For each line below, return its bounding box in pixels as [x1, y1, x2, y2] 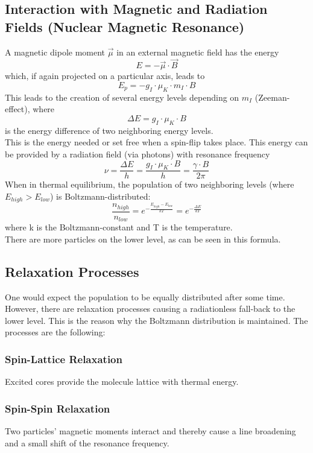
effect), [5, 103, 30, 115]
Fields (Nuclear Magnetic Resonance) [5, 17, 245, 36]
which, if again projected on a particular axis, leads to [5, 69, 205, 82]
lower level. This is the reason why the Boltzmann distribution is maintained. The [5, 314, 308, 326]
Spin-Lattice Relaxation [5, 351, 122, 366]
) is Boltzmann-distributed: [50, 189, 151, 202]
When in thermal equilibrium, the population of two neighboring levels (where [5, 178, 294, 191]
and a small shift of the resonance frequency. [5, 436, 169, 449]
